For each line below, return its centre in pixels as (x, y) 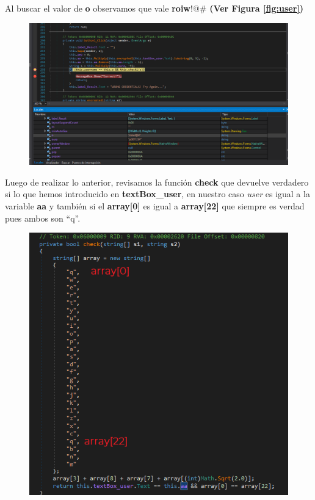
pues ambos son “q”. (43, 218)
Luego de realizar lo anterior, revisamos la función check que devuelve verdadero (157, 182)
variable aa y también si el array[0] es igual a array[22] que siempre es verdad (155, 206)
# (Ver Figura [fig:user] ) (252, 8)
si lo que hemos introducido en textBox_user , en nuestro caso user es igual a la (157, 194)
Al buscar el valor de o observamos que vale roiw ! (99, 8)
